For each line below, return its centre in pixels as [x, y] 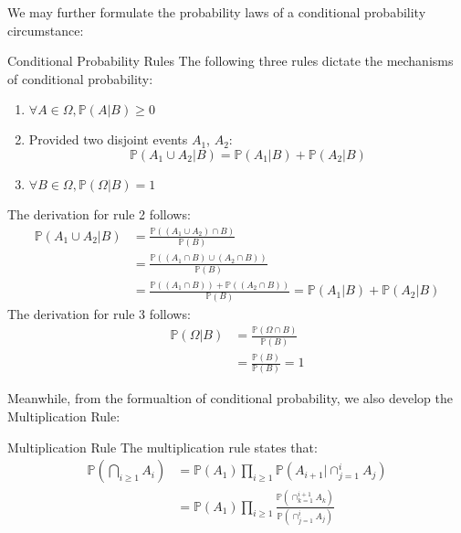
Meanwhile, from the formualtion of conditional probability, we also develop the [230, 398]
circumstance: [46, 30]
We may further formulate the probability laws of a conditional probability [217, 12]
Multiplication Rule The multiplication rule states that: [162, 447]
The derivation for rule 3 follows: [99, 313]
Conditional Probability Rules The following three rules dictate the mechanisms [230, 61]
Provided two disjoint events [108, 139]
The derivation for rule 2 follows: [99, 213]
